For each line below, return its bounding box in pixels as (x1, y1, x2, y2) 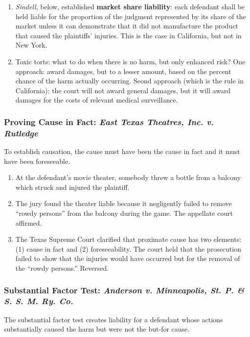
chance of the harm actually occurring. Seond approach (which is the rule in (15, 76, 244, 86)
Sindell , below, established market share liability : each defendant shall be (15, 1, 245, 11)
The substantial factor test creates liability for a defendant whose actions (4, 314, 223, 324)
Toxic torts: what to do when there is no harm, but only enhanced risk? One (15, 56, 246, 66)
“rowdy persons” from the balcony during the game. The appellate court (15, 208, 233, 218)
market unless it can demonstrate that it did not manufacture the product (15, 21, 238, 31)
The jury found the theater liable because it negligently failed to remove (15, 198, 232, 208)
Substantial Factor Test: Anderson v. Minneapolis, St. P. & (4, 284, 245, 296)
